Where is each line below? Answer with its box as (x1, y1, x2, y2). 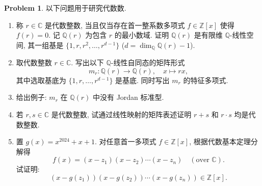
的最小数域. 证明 (114, 30, 169, 40)
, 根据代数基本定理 (189, 136, 251, 147)
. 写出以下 (71, 57, 104, 68)
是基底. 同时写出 (115, 74, 170, 85)
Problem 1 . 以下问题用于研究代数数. (4, 3, 126, 13)
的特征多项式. (183, 74, 228, 85)
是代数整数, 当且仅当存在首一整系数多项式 (44, 19, 185, 30)
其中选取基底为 (16, 74, 66, 85)
